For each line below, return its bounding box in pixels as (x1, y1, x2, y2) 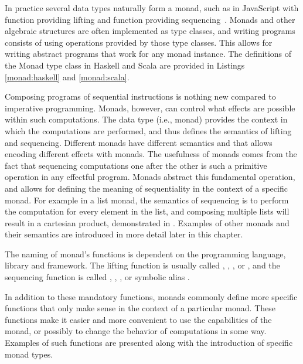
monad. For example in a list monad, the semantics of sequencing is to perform (5, 193, 289, 206)
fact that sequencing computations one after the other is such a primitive (5, 159, 267, 171)
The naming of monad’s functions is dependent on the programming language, (5, 247, 286, 260)
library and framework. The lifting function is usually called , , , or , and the (5, 259, 280, 271)
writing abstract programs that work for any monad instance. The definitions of (5, 47, 292, 60)
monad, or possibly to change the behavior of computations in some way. (5, 325, 267, 337)
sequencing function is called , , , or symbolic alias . (5, 271, 190, 283)
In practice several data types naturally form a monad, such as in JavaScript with (5, 2, 299, 13)
